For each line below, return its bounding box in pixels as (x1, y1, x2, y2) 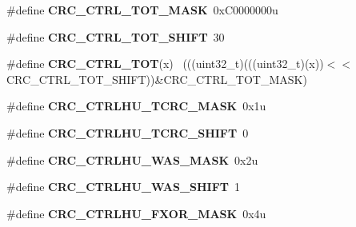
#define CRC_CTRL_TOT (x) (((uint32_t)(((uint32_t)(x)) (6, 55, 324, 72)
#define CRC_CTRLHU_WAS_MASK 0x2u (6, 151, 258, 168)
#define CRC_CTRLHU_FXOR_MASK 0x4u (6, 205, 266, 221)
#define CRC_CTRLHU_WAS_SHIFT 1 (6, 178, 241, 195)
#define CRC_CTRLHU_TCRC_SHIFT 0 (6, 124, 249, 141)
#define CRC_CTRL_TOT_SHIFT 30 (6, 28, 225, 45)
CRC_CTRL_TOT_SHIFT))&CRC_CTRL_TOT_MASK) (6, 70, 307, 87)
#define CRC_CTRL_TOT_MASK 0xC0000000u (6, 2, 278, 18)
